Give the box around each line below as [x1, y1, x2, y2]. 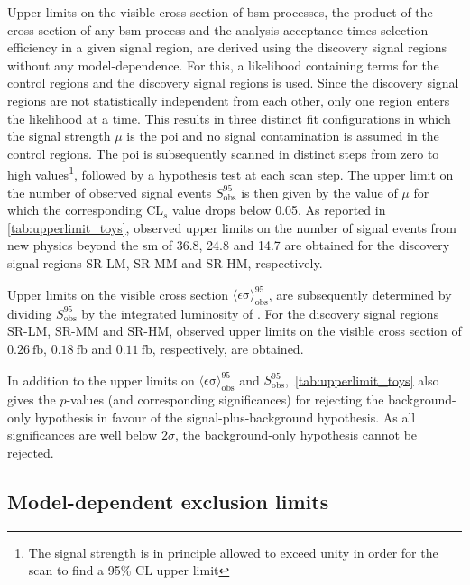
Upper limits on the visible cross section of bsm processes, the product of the [7, 3, 433, 21]
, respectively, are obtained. [152, 339, 304, 358]
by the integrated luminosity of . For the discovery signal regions [81, 303, 439, 322]
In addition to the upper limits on [7, 370, 195, 389]
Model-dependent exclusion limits [7, 487, 329, 515]
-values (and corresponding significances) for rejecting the [66, 389, 384, 408]
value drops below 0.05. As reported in [172, 200, 386, 219]
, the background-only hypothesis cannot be [174, 425, 418, 444]
